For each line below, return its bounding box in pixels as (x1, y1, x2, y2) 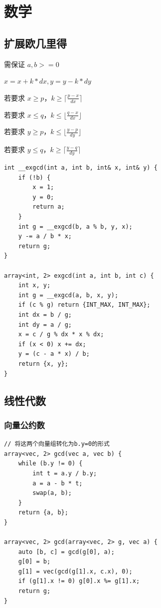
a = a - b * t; (32, 479, 83, 487)
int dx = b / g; (18, 311, 72, 318)
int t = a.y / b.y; (32, 469, 97, 477)
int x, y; (18, 282, 51, 289)
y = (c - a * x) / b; (18, 350, 90, 358)
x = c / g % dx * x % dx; (18, 331, 104, 338)
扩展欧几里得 (4, 35, 67, 51)
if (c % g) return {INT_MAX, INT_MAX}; (18, 301, 151, 309)
